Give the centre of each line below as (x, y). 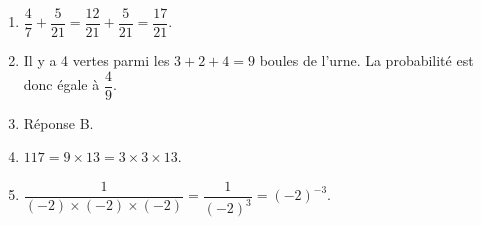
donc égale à (61, 84)
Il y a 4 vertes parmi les (96, 60)
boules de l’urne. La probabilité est (366, 60)
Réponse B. (58, 122)
